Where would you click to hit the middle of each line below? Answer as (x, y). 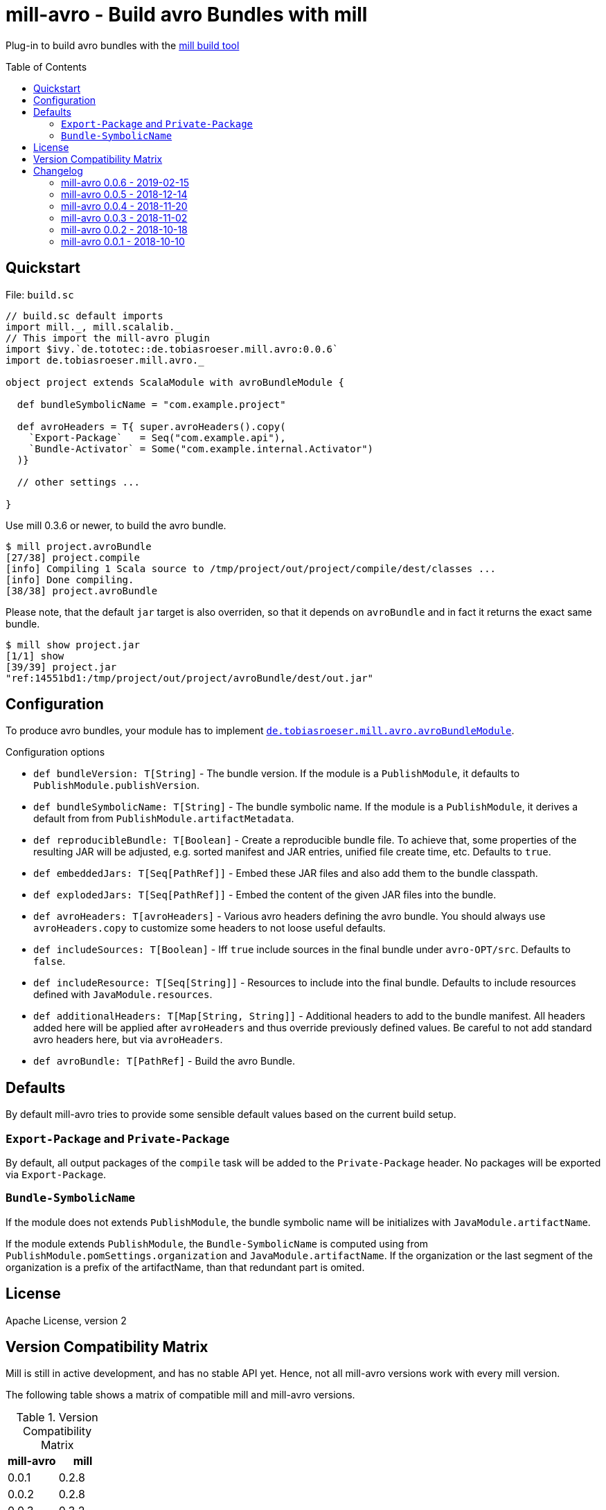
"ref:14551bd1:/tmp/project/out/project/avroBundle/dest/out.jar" (190, 678)
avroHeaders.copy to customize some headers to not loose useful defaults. (210, 928)
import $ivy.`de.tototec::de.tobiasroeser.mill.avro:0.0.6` (172, 349)
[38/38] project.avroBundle (82, 590)
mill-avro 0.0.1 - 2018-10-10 (123, 241)
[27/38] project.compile (73, 557)
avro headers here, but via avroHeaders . (128, 1040)
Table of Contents (46, 66)
